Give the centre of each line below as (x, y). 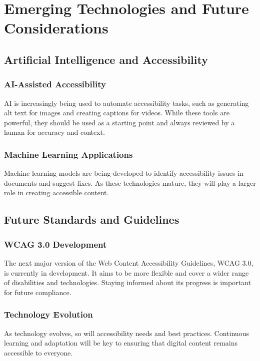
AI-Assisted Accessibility (55, 84)
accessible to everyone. (38, 352)
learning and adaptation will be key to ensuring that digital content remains (121, 343)
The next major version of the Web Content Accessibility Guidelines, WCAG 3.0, (129, 262)
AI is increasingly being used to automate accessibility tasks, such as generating (126, 103)
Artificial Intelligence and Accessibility (106, 59)
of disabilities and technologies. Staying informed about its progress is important (127, 282)
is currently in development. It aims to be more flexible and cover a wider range (126, 272)
